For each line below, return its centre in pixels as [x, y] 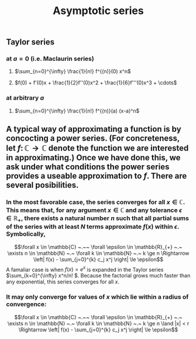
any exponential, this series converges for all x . [63, 282]
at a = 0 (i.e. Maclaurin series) [50, 59]
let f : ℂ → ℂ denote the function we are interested [97, 148]
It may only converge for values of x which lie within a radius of [97, 297]
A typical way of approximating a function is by [94, 129]
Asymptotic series [98, 11]
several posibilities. [42, 185]
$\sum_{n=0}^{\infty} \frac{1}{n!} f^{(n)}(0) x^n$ [73, 71]
